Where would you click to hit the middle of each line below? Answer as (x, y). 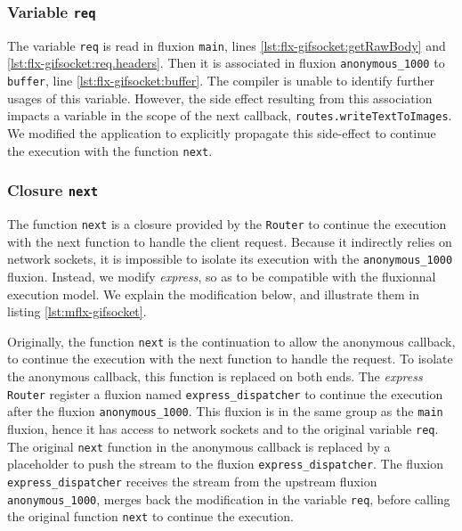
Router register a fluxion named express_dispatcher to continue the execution (225, 393)
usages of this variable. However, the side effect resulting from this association (220, 98)
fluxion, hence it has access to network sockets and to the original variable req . (223, 428)
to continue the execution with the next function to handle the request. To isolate (230, 359)
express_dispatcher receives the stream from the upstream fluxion (192, 481)
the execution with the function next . (110, 150)
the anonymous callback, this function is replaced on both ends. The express (215, 376)
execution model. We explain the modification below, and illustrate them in (213, 294)
